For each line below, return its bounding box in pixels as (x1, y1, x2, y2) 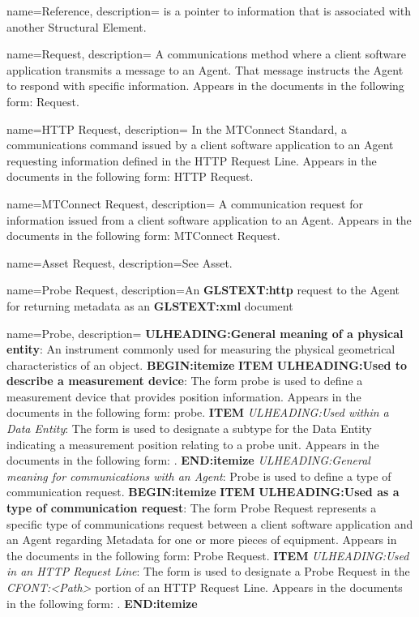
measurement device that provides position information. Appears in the (6, 388, 361, 405)
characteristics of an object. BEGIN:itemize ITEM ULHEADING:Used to (6, 356, 408, 373)
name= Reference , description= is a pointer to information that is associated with (6, 2, 411, 19)
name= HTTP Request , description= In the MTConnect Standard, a (6, 120, 347, 137)
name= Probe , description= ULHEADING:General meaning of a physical (6, 324, 404, 341)
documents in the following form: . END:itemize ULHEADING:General (6, 452, 370, 469)
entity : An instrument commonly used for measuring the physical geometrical (6, 341, 395, 358)
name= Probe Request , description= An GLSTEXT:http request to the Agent (6, 281, 400, 298)
